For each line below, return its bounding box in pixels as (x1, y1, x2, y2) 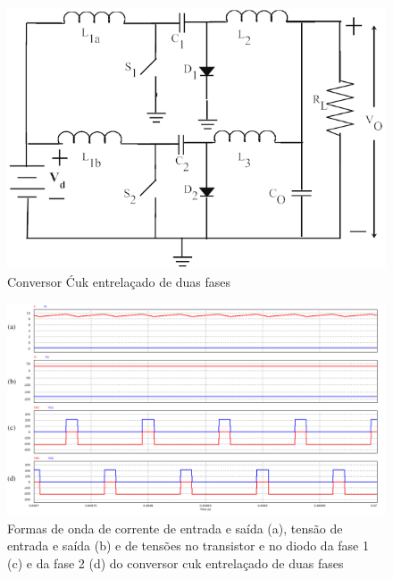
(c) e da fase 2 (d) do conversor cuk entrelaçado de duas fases (7, 553, 344, 572)
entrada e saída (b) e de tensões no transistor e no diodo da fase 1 (7, 536, 369, 555)
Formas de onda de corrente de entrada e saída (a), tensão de (7, 518, 343, 537)
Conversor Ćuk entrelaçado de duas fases (7, 272, 231, 290)
